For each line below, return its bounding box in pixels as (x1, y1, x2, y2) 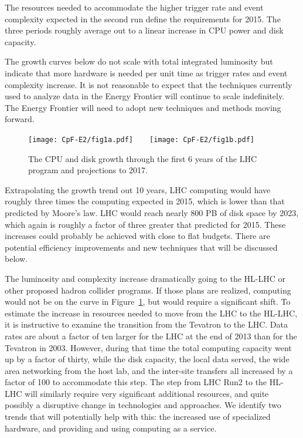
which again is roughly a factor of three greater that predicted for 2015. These (5, 218, 286, 230)
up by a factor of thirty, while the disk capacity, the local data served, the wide (5, 353, 290, 365)
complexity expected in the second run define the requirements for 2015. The (5, 12, 281, 25)
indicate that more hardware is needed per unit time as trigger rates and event (5, 66, 288, 79)
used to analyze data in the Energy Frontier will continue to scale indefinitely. (5, 90, 285, 102)
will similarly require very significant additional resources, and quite (25, 387, 269, 399)
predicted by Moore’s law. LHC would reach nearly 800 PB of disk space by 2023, (5, 206, 299, 218)
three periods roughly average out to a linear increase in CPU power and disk (5, 24, 284, 36)
